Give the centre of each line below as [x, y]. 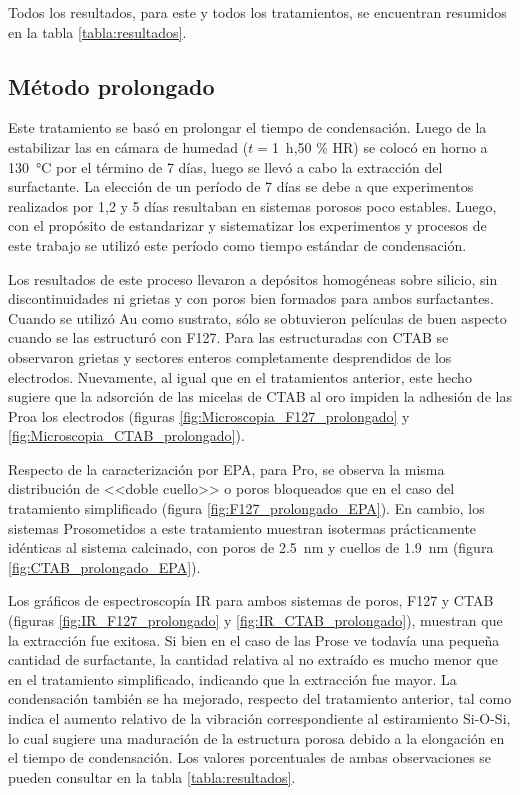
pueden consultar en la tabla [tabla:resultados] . [152, 776]
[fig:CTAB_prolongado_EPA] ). [104, 566]
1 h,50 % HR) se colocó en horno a [379, 146]
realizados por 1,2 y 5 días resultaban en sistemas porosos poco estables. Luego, [252, 205]
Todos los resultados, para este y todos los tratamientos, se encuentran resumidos [257, 12]
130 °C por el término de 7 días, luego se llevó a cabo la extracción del [225, 166]
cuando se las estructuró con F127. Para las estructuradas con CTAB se [228, 337]
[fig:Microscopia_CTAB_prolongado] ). [126, 435]
